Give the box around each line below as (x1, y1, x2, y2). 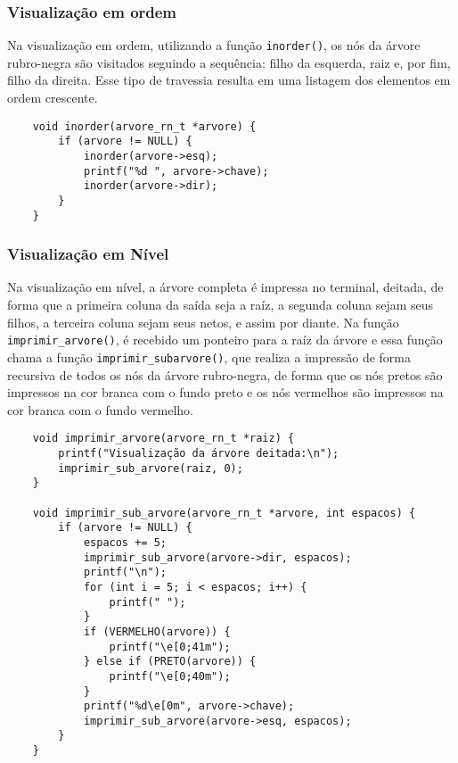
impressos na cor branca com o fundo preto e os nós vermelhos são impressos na (7, 383, 444, 402)
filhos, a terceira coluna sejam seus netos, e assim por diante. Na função (7, 312, 399, 331)
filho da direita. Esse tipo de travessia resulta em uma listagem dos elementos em (7, 70, 451, 89)
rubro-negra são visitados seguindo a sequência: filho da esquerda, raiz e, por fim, (7, 53, 451, 71)
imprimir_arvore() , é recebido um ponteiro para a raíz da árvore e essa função (7, 330, 443, 349)
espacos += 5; (83, 535, 167, 549)
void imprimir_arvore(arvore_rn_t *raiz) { (32, 432, 295, 445)
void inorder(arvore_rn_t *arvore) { (32, 120, 257, 133)
